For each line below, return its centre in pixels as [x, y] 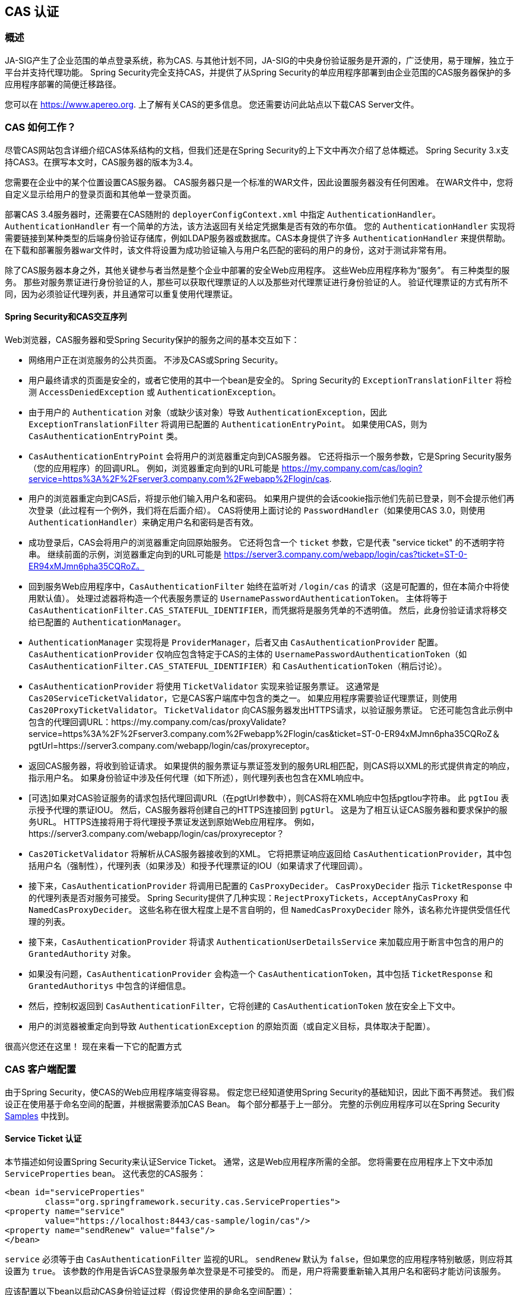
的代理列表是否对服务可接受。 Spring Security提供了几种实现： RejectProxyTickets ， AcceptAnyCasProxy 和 [248, 897]
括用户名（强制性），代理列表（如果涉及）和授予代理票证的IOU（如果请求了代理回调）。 [198, 865]
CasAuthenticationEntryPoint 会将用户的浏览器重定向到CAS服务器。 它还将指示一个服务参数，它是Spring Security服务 [270, 456]
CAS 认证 [32, 12]
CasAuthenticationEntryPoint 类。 [106, 436]
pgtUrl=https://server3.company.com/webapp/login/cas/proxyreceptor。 [172, 745]
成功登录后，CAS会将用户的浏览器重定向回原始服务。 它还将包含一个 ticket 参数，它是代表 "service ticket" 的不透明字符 [267, 542]
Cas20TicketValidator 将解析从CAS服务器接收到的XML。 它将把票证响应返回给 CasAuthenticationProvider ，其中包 [270, 853]
